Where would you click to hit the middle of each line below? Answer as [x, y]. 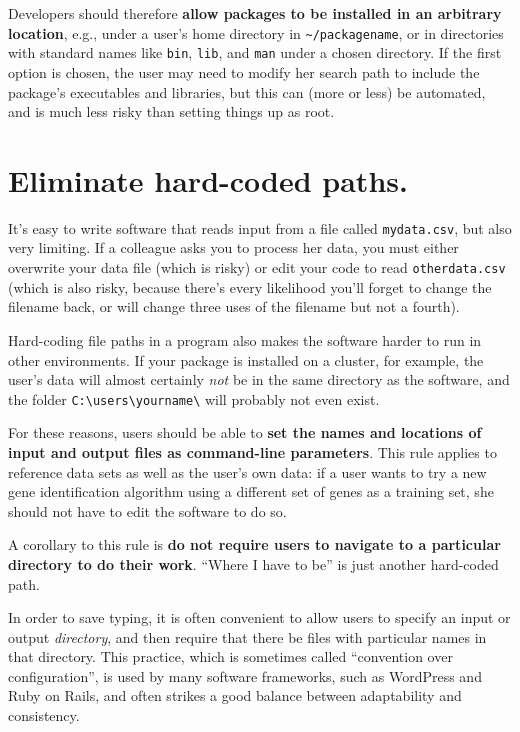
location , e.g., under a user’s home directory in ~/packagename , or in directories [256, 32]
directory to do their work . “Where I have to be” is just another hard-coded [253, 563]
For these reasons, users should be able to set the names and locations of [245, 432]
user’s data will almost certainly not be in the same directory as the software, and [259, 379]
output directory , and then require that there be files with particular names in [247, 636]
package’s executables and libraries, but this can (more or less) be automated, [247, 91]
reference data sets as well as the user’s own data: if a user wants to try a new [247, 471]
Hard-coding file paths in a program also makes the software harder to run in [245, 339]
